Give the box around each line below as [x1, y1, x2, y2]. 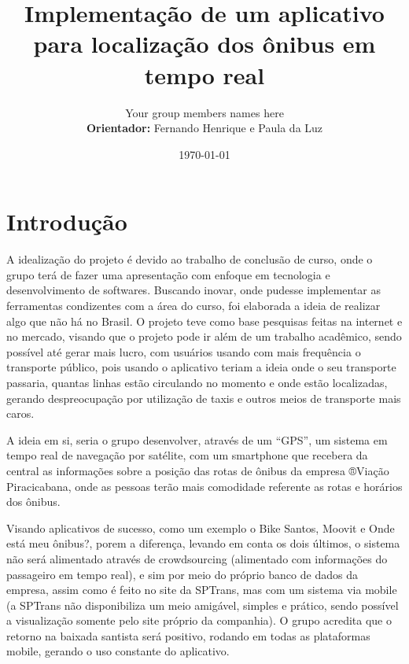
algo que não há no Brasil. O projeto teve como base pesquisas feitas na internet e [6, 312, 403, 329]
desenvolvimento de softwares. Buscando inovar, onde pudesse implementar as [6, 282, 381, 298]
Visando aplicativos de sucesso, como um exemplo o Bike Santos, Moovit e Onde [6, 519, 395, 536]
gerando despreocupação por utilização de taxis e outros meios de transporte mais [6, 389, 401, 406]
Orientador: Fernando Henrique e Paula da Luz [86, 120, 323, 136]
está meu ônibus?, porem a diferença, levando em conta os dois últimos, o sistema [6, 535, 400, 551]
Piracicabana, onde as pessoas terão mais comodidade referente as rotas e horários [6, 478, 403, 494]
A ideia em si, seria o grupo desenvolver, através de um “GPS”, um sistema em [6, 431, 388, 448]
